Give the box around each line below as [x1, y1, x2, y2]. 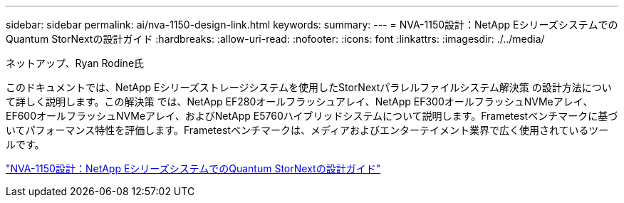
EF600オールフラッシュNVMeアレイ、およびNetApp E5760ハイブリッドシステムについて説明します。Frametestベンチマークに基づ [6, 110, 618, 122]
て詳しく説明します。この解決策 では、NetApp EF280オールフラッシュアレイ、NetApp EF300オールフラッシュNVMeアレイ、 [6, 95, 593, 108]
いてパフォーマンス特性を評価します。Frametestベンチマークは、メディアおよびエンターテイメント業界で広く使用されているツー [6, 124, 609, 136]
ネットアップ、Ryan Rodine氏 [6, 57, 145, 69]
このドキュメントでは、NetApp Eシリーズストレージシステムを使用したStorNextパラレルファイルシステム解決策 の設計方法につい [6, 81, 612, 93]
